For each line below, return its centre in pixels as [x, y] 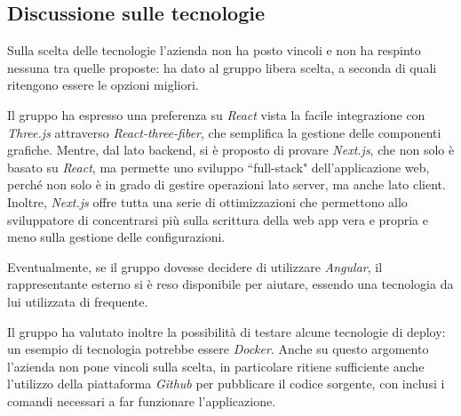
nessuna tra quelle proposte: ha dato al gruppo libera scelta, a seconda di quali [222, 67]
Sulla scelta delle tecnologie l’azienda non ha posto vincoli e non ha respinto [214, 50]
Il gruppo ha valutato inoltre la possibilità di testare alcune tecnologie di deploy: [227, 331]
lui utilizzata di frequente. [78, 301]
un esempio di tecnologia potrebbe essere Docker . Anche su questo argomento [218, 349]
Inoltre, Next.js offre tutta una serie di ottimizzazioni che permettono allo [207, 201]
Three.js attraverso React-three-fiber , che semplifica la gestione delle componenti [224, 132]
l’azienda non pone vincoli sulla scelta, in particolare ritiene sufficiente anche [216, 366]
